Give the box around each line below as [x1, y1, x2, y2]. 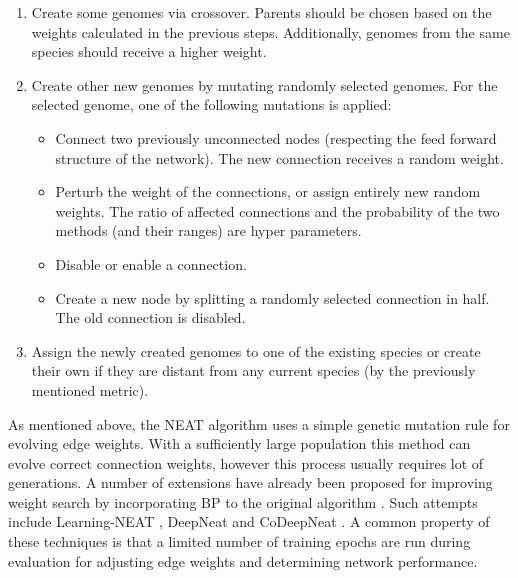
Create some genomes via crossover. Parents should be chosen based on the [31, 2, 492, 22]
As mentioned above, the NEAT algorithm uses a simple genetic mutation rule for [8, 413, 510, 434]
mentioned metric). [31, 379, 149, 400]
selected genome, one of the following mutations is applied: [31, 94, 392, 115]
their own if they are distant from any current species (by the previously [31, 360, 476, 381]
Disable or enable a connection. [55, 253, 247, 274]
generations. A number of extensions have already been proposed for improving [8, 472, 493, 493]
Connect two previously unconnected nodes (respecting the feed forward [55, 127, 497, 148]
